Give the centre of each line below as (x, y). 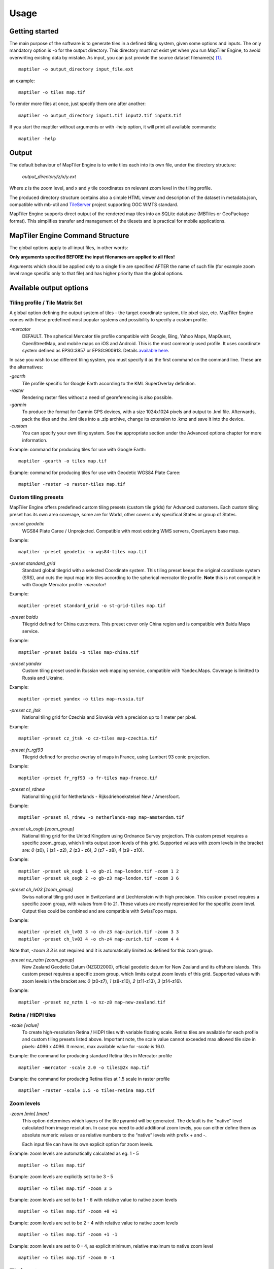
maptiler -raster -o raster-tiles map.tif (72, 484)
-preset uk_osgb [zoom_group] (42, 829)
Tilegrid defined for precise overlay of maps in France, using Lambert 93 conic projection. (116, 757)
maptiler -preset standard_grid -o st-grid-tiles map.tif (92, 606)
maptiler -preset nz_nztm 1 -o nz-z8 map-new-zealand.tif (92, 1002)
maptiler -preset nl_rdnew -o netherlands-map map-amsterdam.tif (101, 817)
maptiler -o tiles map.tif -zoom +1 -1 (68, 1234)
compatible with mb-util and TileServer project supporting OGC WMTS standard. (94, 205)
